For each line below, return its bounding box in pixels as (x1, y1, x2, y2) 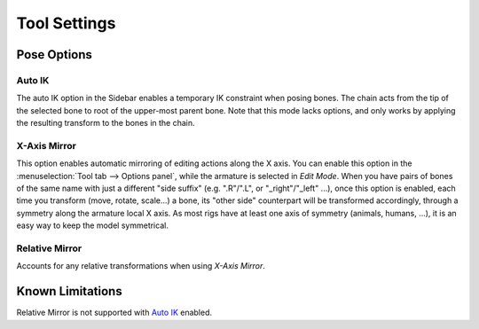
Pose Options (16, 47, 93, 62)
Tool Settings (16, 13, 116, 33)
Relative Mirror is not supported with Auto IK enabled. (16, 307, 213, 318)
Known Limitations (16, 284, 123, 299)
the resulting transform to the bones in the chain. (16, 118, 195, 129)
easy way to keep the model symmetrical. (16, 220, 169, 231)
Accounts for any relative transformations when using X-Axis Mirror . (16, 261, 266, 271)
